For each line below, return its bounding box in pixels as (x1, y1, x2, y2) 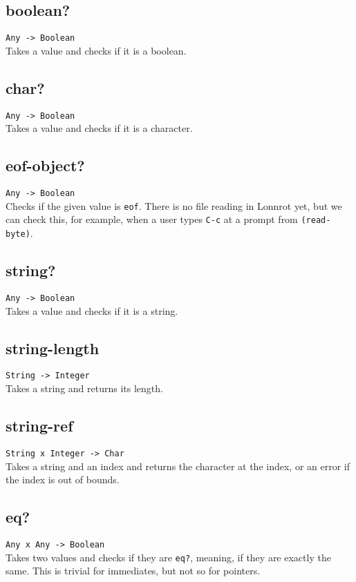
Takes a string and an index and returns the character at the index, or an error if (6, 458, 350, 473)
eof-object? (6, 155, 85, 176)
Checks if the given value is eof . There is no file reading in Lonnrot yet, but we (6, 198, 342, 213)
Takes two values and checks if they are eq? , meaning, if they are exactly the (6, 550, 331, 564)
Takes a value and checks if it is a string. (6, 303, 178, 318)
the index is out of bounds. (6, 472, 120, 487)
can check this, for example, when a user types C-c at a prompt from (6, 212, 298, 226)
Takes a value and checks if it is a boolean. (6, 43, 187, 57)
